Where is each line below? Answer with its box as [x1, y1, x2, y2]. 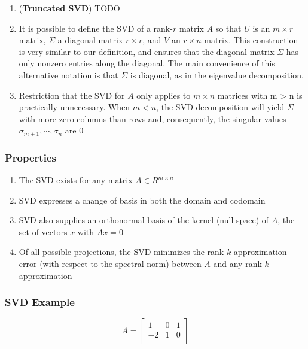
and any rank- [213, 257, 265, 269]
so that [215, 22, 242, 34]
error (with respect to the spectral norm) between [19, 257, 202, 269]
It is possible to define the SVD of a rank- [19, 22, 173, 34]
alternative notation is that [19, 68, 118, 81]
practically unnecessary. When [19, 101, 130, 113]
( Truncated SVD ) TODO [19, 2, 120, 14]
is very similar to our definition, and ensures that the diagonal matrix [19, 45, 275, 57]
